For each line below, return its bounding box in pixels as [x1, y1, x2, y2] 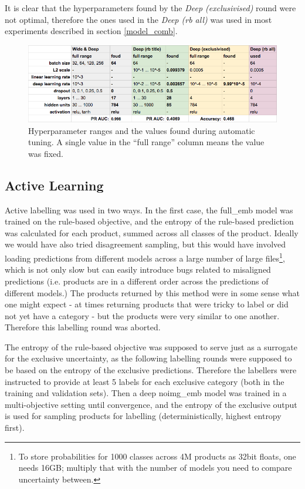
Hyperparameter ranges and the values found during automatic [28, 124, 255, 136]
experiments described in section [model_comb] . [5, 25, 178, 37]
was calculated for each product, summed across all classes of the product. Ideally [5, 226, 299, 239]
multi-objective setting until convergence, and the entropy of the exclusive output [5, 398, 297, 410]
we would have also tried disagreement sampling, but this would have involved [5, 238, 286, 250]
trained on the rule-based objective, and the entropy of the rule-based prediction [5, 215, 294, 227]
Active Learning [5, 176, 104, 194]
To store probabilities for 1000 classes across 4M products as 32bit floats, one [18, 450, 296, 462]
